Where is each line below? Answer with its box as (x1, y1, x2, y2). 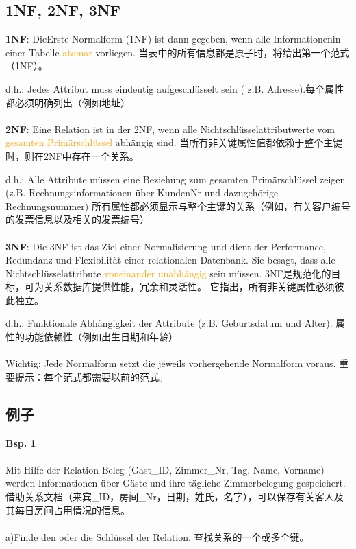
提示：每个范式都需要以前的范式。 (14, 369, 168, 384)
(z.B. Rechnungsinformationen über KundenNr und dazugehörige (5, 185, 279, 200)
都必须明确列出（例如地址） (5, 95, 130, 109)
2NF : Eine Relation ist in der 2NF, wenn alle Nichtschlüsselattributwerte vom (5, 121, 335, 136)
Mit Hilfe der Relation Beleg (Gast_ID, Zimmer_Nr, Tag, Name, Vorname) (5, 462, 325, 476)
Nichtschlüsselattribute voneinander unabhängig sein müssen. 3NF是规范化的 (5, 266, 331, 280)
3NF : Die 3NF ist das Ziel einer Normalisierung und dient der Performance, (5, 239, 326, 253)
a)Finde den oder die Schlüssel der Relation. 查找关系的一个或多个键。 (5, 529, 309, 544)
